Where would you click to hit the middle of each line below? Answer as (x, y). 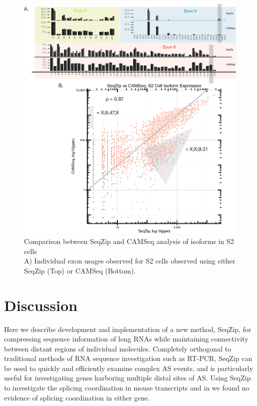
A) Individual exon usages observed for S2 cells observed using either (130, 261)
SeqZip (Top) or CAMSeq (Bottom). (80, 270)
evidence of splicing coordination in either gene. (77, 397)
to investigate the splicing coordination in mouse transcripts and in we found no (127, 388)
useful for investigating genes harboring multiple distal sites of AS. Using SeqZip (127, 378)
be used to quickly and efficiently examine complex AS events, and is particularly (129, 368)
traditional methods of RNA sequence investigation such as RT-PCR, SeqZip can (128, 358)
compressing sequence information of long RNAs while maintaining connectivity (126, 339)
